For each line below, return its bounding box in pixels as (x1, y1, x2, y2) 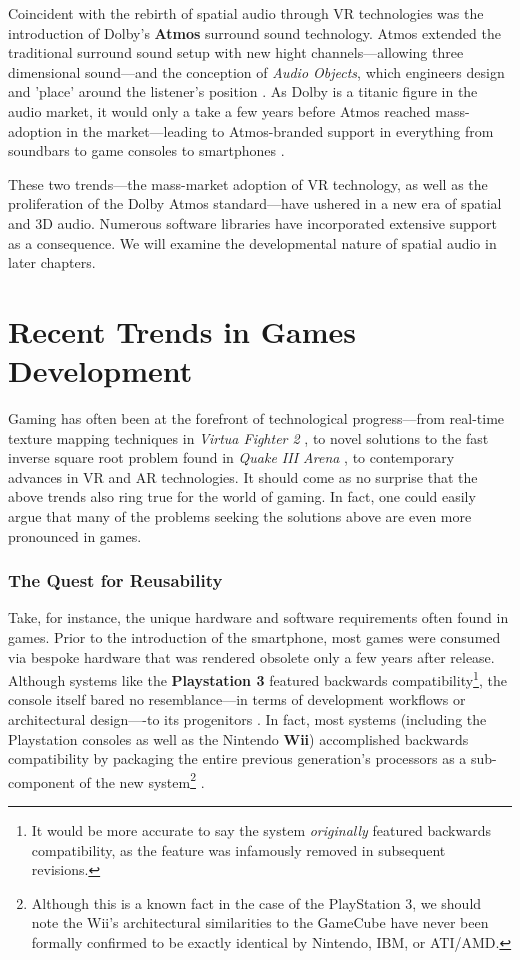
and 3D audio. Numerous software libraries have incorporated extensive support (8, 212, 497, 233)
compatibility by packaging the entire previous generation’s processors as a (8, 748, 467, 769)
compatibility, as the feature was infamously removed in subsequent (31, 839, 446, 860)
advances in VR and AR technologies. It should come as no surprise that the (8, 466, 478, 487)
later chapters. (8, 252, 96, 273)
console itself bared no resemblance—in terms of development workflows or (8, 689, 466, 710)
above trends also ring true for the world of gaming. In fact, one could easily (8, 486, 476, 507)
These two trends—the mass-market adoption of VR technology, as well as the (8, 173, 488, 194)
